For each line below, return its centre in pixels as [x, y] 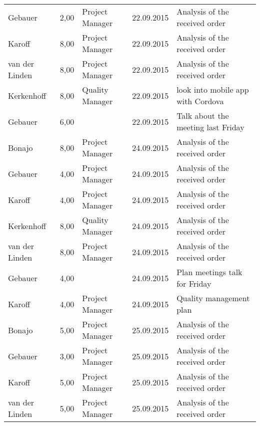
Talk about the [203, 116]
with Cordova [200, 101]
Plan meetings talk [209, 272]
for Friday [194, 283]
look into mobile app [213, 89]
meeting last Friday [210, 127]
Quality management [213, 298]
